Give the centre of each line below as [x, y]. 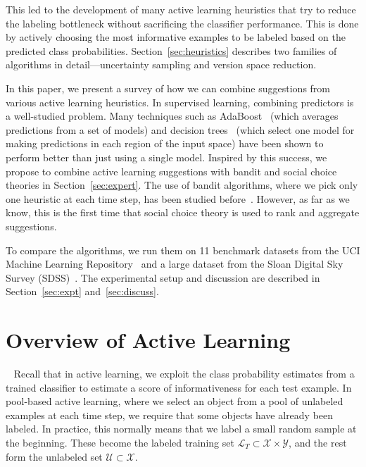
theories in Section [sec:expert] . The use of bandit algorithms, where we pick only [182, 185]
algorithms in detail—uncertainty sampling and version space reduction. [161, 64]
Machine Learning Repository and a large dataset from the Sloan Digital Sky [175, 264]
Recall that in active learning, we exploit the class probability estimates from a [184, 373]
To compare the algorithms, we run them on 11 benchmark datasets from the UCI [183, 250]
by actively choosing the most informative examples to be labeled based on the [176, 37]
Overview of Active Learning [148, 340]
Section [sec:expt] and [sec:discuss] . [82, 291]
